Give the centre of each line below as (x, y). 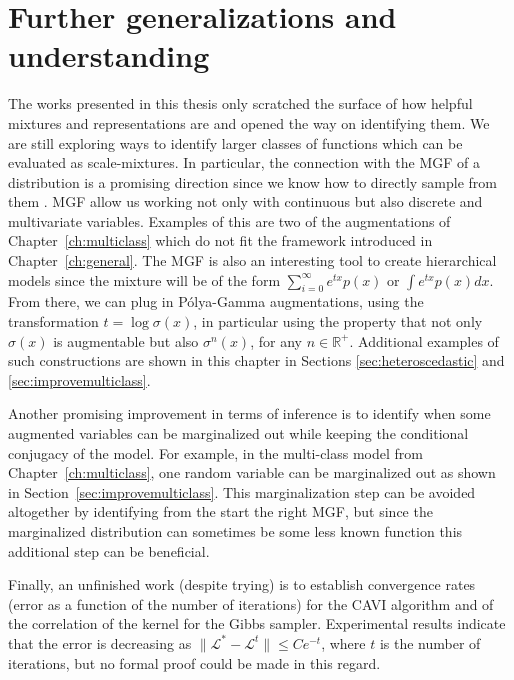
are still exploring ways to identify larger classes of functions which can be (235, 142)
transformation (53, 321)
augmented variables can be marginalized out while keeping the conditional (238, 433)
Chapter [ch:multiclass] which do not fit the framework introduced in (220, 240)
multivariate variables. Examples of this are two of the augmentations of (229, 220)
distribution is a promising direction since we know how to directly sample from (253, 181)
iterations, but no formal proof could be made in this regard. (194, 662)
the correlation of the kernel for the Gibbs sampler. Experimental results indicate (257, 623)
